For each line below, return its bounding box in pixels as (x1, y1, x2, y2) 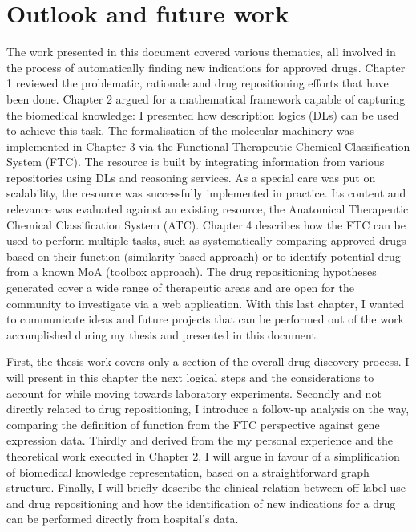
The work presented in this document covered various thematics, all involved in (6, 43, 396, 60)
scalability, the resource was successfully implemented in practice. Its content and (6, 185, 406, 201)
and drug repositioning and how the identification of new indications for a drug (6, 494, 396, 511)
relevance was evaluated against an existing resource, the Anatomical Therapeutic (6, 201, 409, 217)
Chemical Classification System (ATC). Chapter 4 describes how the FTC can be (6, 216, 406, 233)
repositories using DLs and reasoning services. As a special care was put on (6, 169, 376, 185)
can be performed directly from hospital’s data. (6, 510, 239, 527)
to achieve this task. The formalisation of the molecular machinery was (6, 122, 354, 139)
